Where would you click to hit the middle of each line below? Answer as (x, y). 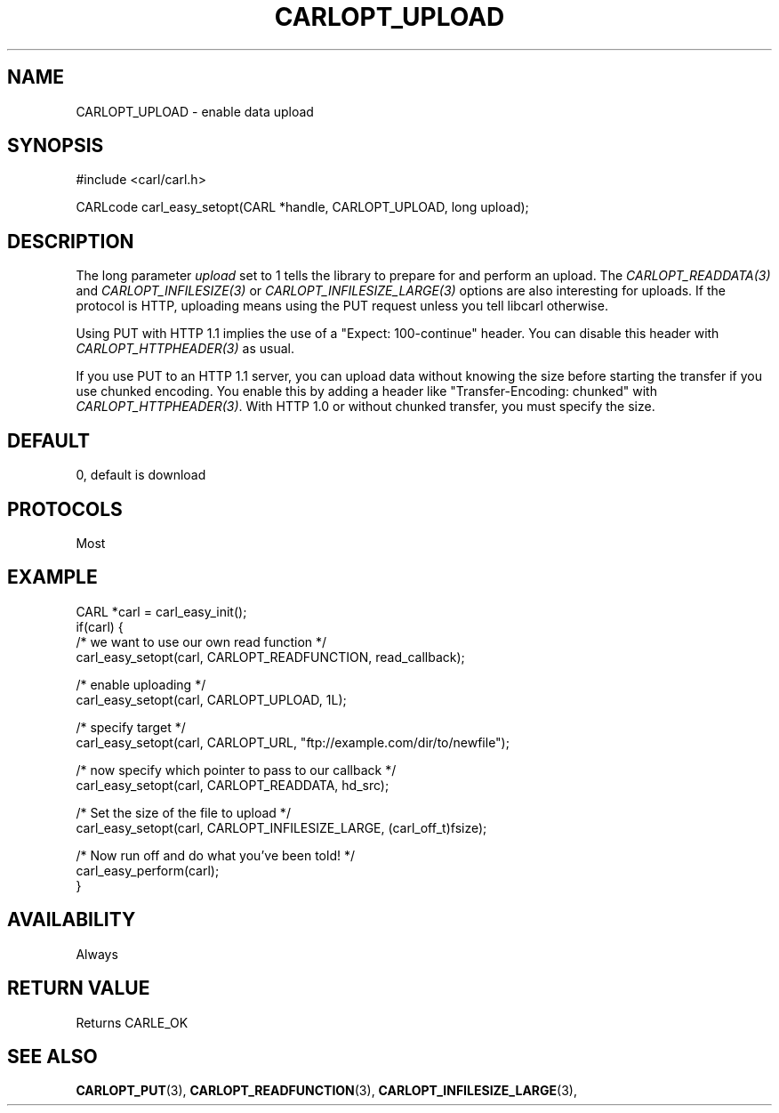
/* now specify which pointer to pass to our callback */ (236, 770)
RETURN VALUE (79, 988)
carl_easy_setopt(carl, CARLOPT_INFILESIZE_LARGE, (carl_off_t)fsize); (281, 827)
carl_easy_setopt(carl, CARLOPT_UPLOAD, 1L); (211, 699)
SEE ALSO (52, 1056)
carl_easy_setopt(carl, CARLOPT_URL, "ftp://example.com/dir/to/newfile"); (293, 742)
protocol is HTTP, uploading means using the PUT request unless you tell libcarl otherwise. (342, 306)
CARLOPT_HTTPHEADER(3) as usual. (185, 349)
